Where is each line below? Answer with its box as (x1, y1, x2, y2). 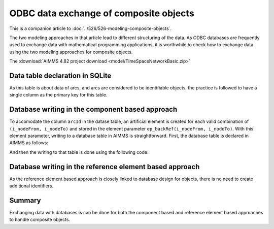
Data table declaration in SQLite (9, 71, 112, 80)
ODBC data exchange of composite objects (9, 8, 195, 19)
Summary (9, 196, 41, 205)
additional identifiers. (9, 183, 54, 189)
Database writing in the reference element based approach (9, 162, 200, 171)
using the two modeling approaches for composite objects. (9, 49, 133, 55)
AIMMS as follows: (9, 140, 48, 146)
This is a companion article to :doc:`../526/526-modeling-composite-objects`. (9, 25, 172, 31)
